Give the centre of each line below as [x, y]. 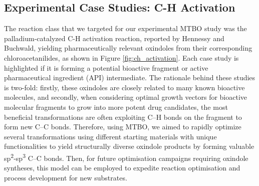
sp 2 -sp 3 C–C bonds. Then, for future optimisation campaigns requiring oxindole [126, 157]
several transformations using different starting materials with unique [110, 136]
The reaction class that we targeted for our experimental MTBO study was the [125, 28]
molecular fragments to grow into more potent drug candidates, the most [116, 107]
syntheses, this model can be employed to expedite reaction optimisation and [122, 168]
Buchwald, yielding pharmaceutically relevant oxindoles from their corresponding [128, 48]
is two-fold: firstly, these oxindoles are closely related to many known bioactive [124, 87]
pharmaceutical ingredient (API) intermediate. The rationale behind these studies [130, 77]
